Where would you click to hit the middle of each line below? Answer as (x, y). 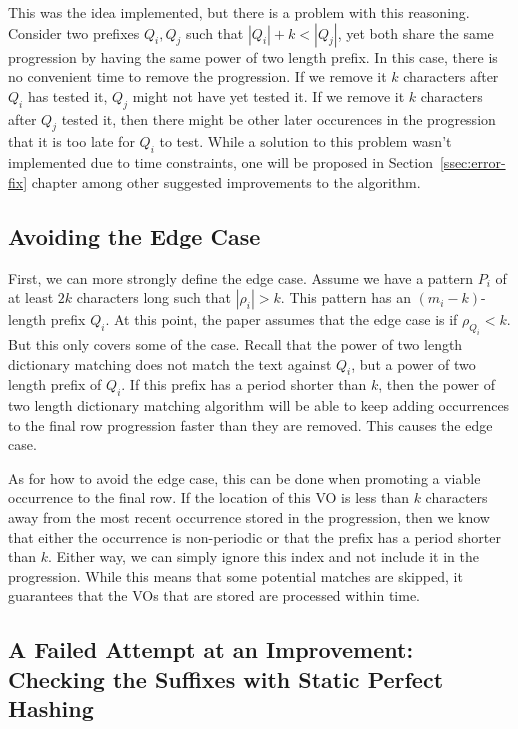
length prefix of (55, 384)
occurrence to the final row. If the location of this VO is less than (208, 497)
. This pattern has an (345, 297)
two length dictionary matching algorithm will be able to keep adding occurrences (259, 405)
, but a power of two (413, 363)
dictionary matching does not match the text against (170, 363)
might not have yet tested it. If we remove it (268, 95)
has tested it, (67, 95)
